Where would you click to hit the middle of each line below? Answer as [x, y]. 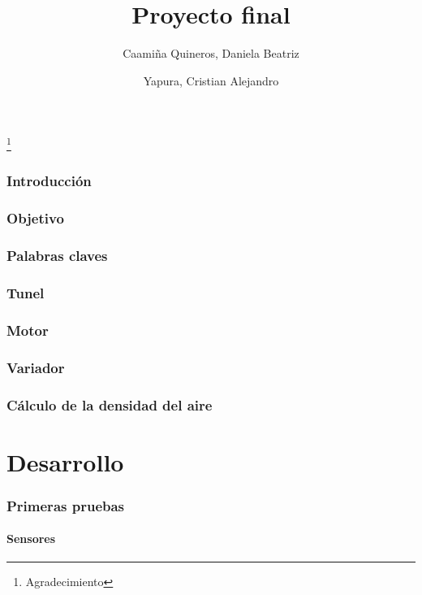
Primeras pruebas [66, 505]
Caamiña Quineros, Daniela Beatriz [211, 53]
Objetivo [35, 218]
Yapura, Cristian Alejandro [211, 80]
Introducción [49, 181]
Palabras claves [57, 256]
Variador [36, 367]
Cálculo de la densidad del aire [110, 404]
